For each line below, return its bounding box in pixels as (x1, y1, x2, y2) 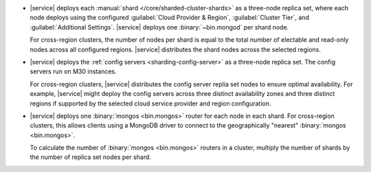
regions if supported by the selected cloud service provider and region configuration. (30, 99, 271, 108)
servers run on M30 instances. (30, 67, 117, 75)
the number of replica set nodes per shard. (30, 153, 151, 161)
